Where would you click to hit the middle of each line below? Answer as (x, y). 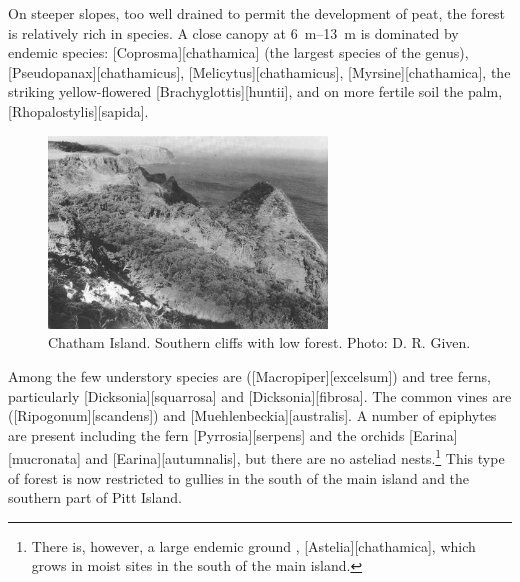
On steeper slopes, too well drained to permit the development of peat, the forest (257, 13)
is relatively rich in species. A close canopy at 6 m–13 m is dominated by (233, 32)
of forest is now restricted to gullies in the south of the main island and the (239, 477)
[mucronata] (44, 457)
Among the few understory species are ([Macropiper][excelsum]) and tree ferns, (249, 375)
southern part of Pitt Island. (95, 497)
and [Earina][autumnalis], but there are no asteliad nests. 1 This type (295, 456)
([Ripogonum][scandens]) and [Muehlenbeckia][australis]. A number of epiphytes (252, 415)
